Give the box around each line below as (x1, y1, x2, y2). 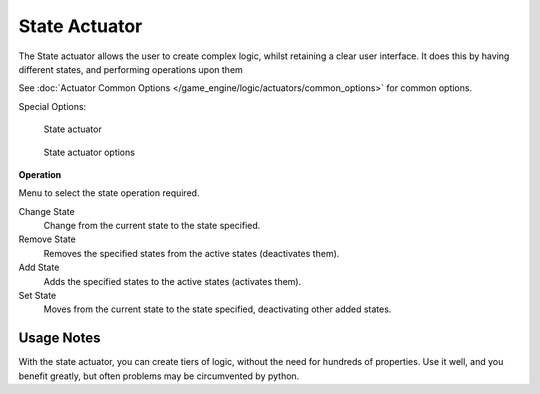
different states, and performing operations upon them (18, 63, 244, 75)
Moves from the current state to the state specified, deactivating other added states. (43, 303, 392, 315)
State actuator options (43, 146, 135, 158)
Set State (18, 290, 57, 302)
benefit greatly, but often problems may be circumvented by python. (18, 370, 300, 382)
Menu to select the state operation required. (18, 187, 200, 199)
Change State (18, 205, 75, 217)
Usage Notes (18, 330, 101, 347)
